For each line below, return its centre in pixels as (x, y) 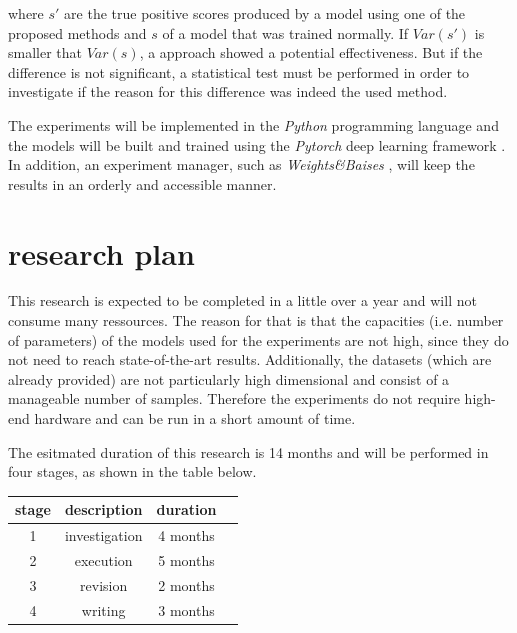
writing (103, 609)
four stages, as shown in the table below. (132, 471)
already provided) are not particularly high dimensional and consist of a (229, 378)
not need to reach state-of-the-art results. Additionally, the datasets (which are (250, 359)
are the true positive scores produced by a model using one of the (265, 13)
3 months (186, 609)
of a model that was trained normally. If (285, 32)
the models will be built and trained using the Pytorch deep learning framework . (257, 144)
